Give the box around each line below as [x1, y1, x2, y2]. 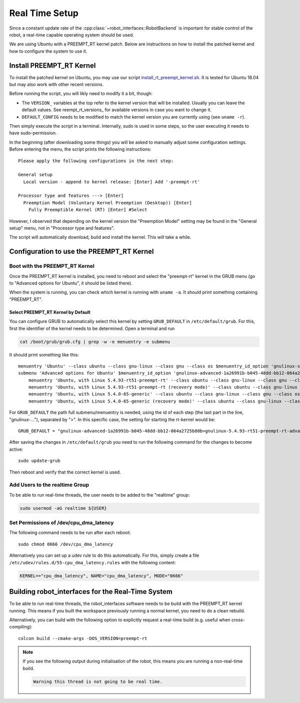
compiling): [9, 624, 32, 630]
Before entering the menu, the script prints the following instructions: [9, 146, 151, 152]
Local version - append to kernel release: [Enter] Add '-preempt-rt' [23, 179, 200, 185]
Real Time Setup [9, 8, 78, 19]
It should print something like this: [9, 351, 79, 358]
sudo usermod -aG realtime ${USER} [19, 505, 107, 511]
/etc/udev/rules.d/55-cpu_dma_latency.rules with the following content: [9, 559, 176, 565]
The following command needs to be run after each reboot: [9, 530, 131, 536]
